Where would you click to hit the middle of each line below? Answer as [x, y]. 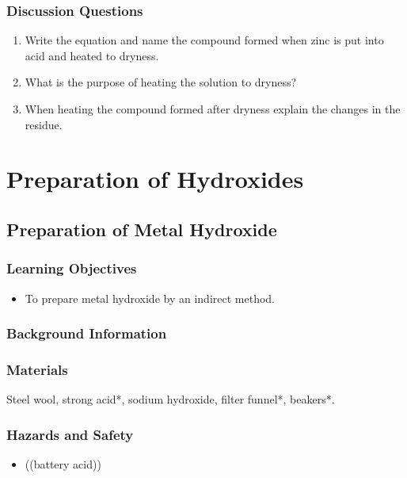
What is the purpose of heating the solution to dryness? [161, 82]
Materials [37, 369]
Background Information [87, 333]
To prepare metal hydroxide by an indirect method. [150, 298]
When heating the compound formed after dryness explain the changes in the [213, 109]
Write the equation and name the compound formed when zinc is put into [204, 40]
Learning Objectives [72, 268]
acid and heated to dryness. [92, 55]
